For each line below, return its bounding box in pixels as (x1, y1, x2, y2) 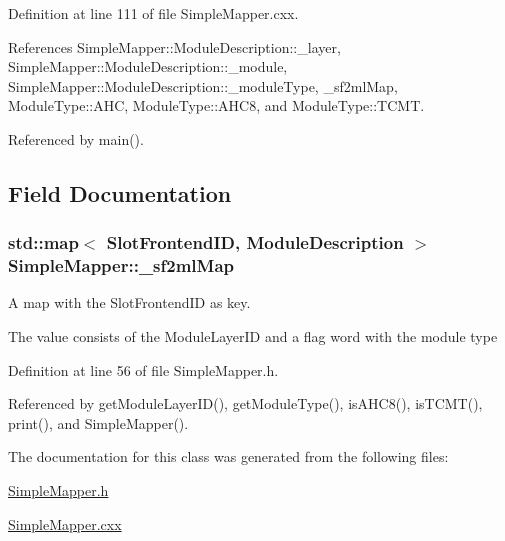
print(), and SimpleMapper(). (8, 412, 189, 433)
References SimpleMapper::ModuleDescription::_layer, (8, 36, 341, 57)
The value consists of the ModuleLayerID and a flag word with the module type (8, 326, 498, 347)
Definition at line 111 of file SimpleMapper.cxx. (8, 3, 299, 23)
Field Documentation (8, 177, 232, 208)
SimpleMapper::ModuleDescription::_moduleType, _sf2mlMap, (8, 75, 398, 96)
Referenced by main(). (8, 128, 144, 149)
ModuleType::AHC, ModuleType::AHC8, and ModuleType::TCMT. (8, 95, 425, 116)
